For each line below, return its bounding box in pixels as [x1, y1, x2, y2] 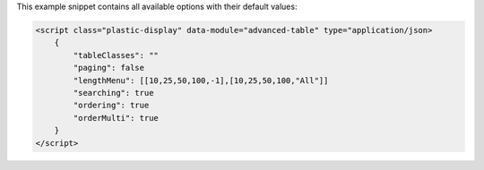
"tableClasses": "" [73, 50, 159, 60]
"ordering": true [73, 100, 150, 111]
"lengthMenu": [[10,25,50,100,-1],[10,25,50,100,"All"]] [73, 75, 329, 85]
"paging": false [73, 63, 145, 73]
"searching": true [73, 88, 154, 98]
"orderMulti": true [73, 113, 159, 123]
